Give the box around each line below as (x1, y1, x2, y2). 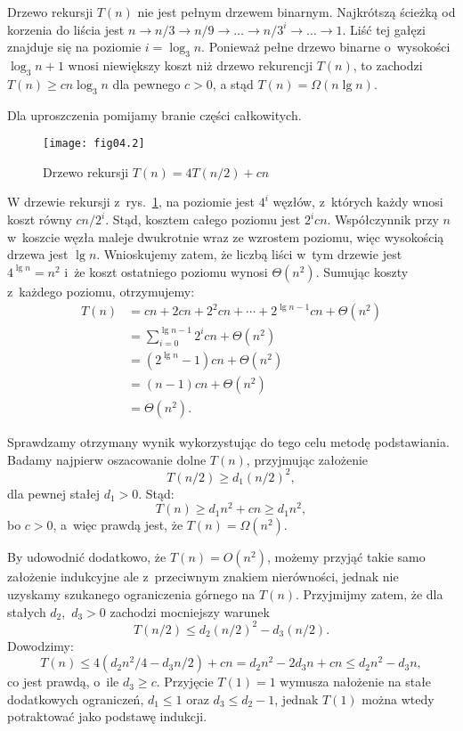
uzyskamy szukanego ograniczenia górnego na (7, 585, 256, 603)
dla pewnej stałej (7, 483, 100, 502)
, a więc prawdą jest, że (53, 516, 183, 534)
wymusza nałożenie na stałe (280, 672, 432, 691)
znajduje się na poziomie (7, 37, 142, 56)
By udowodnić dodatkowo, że (7, 548, 167, 566)
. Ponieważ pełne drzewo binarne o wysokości (201, 37, 451, 56)
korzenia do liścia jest (7, 20, 125, 38)
